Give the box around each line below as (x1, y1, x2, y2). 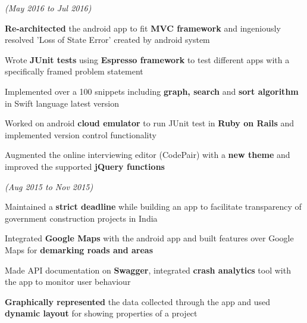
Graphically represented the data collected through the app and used (5, 295, 271, 308)
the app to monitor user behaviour (5, 275, 131, 288)
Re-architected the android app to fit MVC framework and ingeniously (5, 21, 281, 34)
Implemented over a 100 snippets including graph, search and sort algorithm (5, 85, 299, 97)
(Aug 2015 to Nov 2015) (5, 180, 93, 192)
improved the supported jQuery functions (5, 160, 165, 172)
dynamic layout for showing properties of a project (5, 307, 198, 319)
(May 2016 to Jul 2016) (5, 2, 92, 14)
